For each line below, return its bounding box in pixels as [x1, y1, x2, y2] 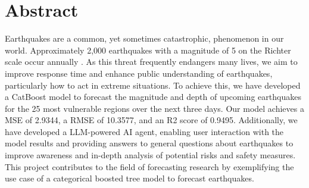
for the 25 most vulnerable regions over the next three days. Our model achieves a [5, 102, 304, 114]
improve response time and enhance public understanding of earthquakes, [5, 67, 273, 79]
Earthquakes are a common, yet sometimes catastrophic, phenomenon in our [5, 32, 284, 45]
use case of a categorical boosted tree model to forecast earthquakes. [5, 172, 254, 184]
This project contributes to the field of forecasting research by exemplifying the [5, 160, 294, 173]
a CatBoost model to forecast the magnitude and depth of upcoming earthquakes [5, 90, 301, 103]
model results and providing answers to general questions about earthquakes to [5, 137, 294, 149]
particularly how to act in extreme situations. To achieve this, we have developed [5, 79, 301, 91]
